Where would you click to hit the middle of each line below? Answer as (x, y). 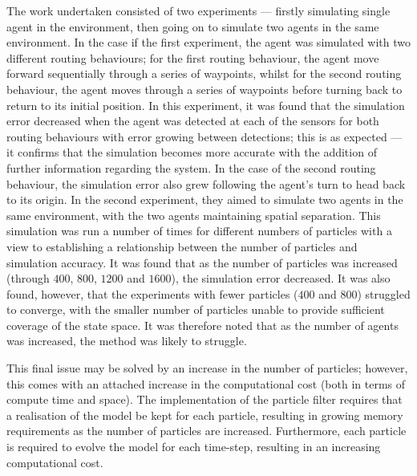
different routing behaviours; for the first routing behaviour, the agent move (193, 57)
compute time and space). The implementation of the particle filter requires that (204, 399)
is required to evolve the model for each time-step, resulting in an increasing (194, 447)
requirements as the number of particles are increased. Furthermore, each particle (206, 431)
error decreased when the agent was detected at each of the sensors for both (193, 121)
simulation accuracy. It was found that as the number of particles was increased (202, 262)
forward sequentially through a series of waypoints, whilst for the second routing (204, 73)
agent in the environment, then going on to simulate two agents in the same (193, 26)
